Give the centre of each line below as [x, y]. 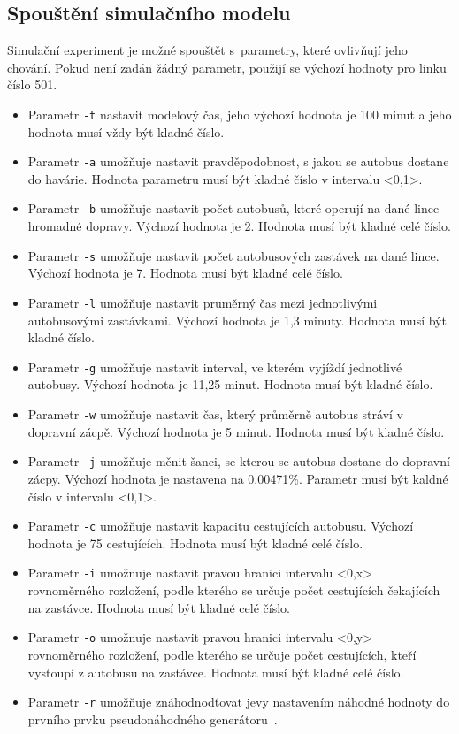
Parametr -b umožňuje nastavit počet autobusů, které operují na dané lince [233, 208]
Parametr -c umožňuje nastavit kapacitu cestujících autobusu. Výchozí [221, 526]
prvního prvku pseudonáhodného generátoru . [153, 719]
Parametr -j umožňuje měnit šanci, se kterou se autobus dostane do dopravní [239, 461]
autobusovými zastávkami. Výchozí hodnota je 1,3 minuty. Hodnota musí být [237, 320]
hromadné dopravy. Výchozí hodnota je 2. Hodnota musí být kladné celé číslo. [239, 226]
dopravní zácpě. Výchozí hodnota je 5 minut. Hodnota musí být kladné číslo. [236, 431]
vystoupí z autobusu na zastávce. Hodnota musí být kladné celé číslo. [216, 672]
